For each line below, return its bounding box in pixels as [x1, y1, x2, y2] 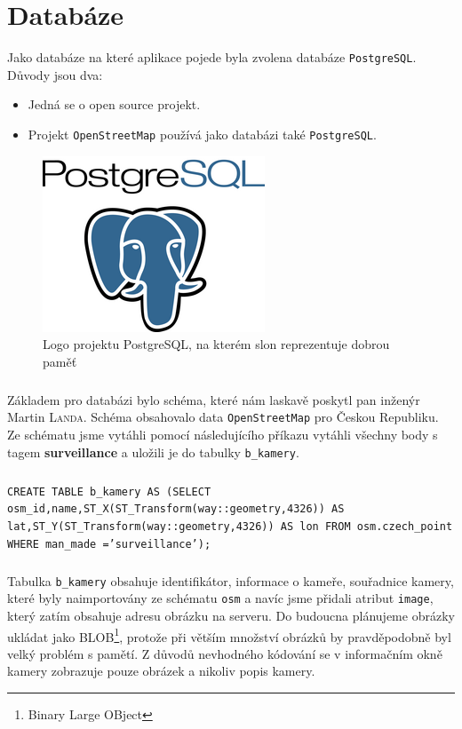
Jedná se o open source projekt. [28, 95, 201, 114]
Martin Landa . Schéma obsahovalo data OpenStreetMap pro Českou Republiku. [7, 408, 439, 426]
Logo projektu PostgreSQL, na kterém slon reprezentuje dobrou [43, 335, 390, 353]
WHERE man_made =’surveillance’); [7, 537, 211, 551]
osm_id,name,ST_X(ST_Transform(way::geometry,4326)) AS [7, 503, 345, 516]
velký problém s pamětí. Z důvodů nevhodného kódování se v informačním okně [7, 644, 442, 662]
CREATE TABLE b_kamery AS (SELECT [7, 485, 211, 498]
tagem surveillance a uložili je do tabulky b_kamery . [7, 442, 299, 461]
